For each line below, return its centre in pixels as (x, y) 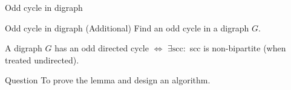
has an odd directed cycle (102, 48)
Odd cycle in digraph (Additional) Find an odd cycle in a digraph (127, 27)
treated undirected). (42, 59)
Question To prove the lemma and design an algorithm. (108, 80)
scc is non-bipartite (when (238, 48)
